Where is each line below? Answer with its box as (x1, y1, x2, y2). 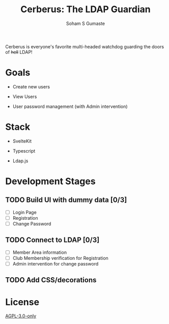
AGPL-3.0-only (5, 313, 37, 319)
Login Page (12, 209, 37, 215)
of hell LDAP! (5, 49, 33, 55)
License (5, 296, 40, 308)
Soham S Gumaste (66, 20, 105, 26)
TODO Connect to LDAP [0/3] (5, 235, 100, 245)
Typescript (12, 148, 36, 154)
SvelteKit (12, 138, 32, 144)
